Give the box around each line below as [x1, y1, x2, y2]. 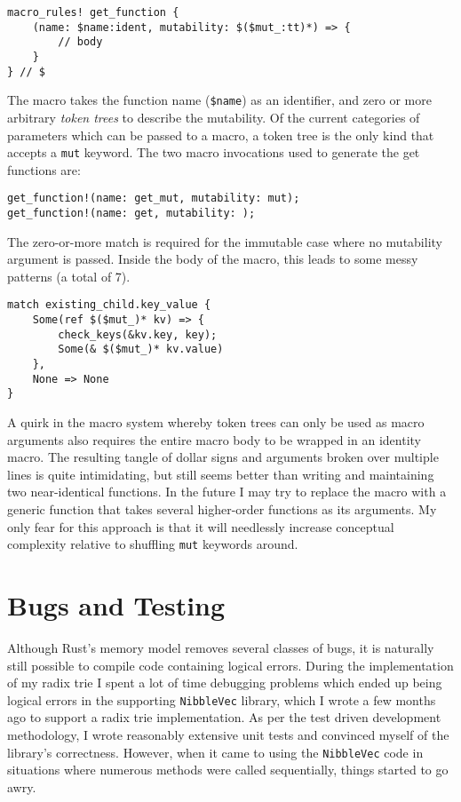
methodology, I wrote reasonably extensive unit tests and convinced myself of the [7, 726, 449, 744]
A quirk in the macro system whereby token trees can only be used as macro [7, 413, 425, 432]
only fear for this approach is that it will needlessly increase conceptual [7, 517, 394, 536]
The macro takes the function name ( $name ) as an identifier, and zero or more [7, 91, 432, 109]
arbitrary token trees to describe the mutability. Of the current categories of [7, 107, 420, 126]
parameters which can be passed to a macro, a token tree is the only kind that [7, 125, 434, 144]
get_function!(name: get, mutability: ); [7, 207, 256, 220]
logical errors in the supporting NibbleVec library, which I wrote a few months [7, 690, 436, 709]
